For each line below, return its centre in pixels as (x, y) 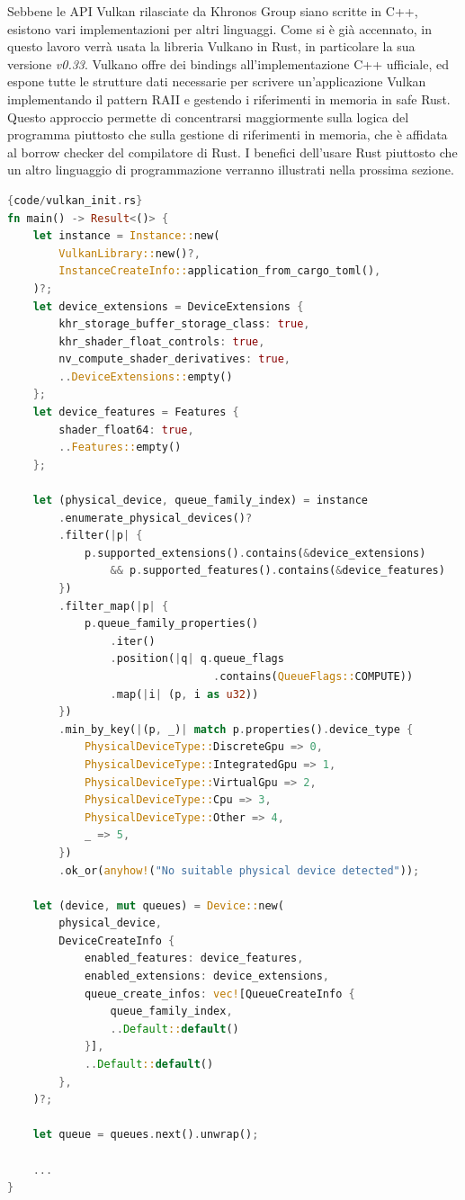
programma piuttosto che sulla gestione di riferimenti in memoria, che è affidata (228, 134)
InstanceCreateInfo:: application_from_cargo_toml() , (220, 271)
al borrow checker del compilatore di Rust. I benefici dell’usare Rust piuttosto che (232, 152)
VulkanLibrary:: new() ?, (130, 253)
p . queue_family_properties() (171, 624)
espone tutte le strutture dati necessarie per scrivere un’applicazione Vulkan (217, 81)
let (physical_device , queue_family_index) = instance (200, 501)
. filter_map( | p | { (114, 606)
